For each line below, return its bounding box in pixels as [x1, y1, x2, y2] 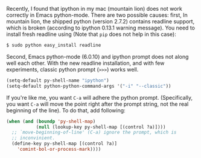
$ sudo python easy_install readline [6, 42, 101, 48]
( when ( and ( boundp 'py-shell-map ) [6, 118, 96, 124]
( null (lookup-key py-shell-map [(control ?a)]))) [36, 124, 166, 130]
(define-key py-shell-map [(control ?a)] [11, 141, 118, 147]
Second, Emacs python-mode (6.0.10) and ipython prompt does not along [6, 53, 189, 60]
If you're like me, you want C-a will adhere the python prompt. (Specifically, [6, 94, 193, 101]
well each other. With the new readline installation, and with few [6, 59, 165, 67]
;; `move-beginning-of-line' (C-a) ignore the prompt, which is [11, 129, 177, 136]
